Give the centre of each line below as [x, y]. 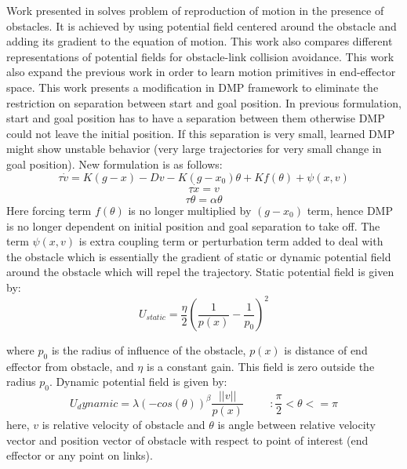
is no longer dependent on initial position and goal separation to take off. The [193, 225]
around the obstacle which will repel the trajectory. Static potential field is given [200, 272]
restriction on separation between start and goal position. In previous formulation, [204, 102]
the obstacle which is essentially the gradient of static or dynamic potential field [199, 256]
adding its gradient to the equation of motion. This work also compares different [200, 41]
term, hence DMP [350, 210]
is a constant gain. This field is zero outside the [260, 366]
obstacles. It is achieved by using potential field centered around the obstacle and [202, 25]
